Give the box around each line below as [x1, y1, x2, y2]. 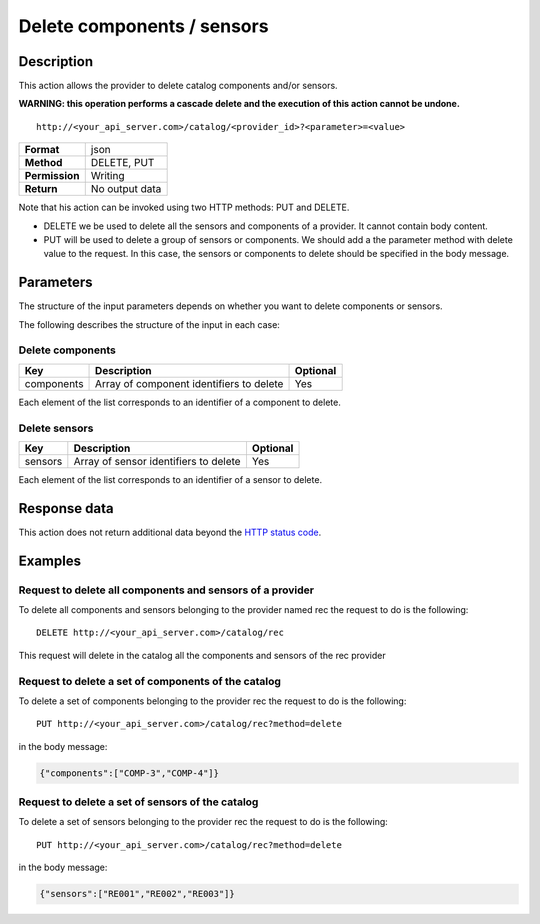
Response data [18, 500, 114, 517]
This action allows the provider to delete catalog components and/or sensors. [18, 80, 339, 92]
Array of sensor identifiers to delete [73, 454, 241, 468]
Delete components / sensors [18, 15, 269, 37]
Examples [18, 552, 82, 569]
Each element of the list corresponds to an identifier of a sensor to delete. [18, 473, 323, 485]
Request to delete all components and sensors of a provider [18, 583, 315, 597]
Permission [24, 169, 80, 183]
